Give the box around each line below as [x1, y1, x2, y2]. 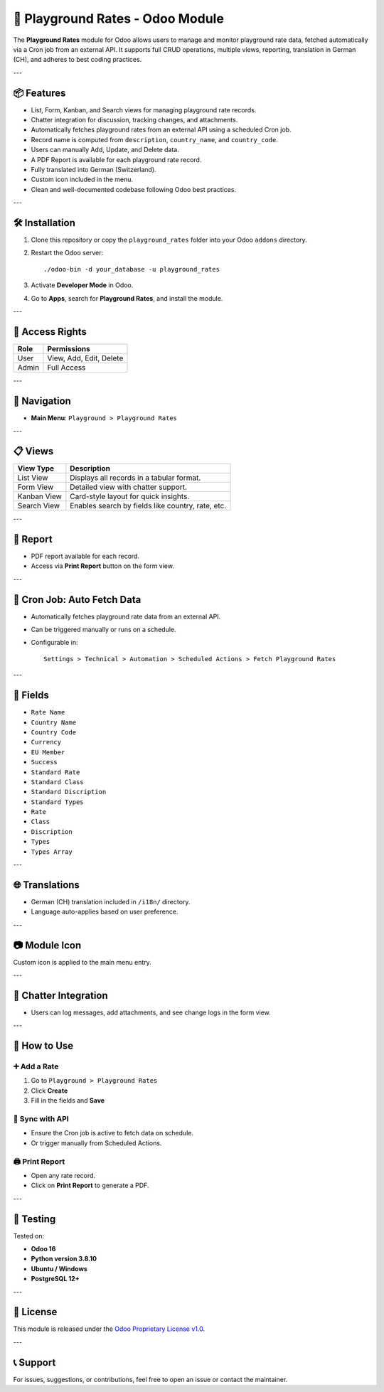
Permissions [47, 343, 90, 353]
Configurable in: [31, 638, 78, 647]
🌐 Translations [13, 879, 80, 891]
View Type [17, 464, 55, 473]
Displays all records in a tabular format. [70, 473, 201, 483]
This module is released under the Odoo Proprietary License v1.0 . [13, 1324, 206, 1333]
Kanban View [17, 491, 62, 501]
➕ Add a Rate [13, 1061, 59, 1071]
